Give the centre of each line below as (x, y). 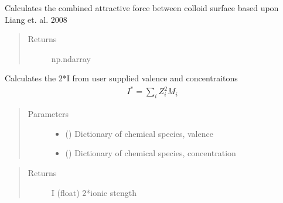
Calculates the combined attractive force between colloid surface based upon (142, 8)
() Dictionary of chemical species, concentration (151, 153)
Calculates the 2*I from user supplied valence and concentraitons (121, 78)
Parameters (48, 114)
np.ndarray (71, 58)
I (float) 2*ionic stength (94, 192)
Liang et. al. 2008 (36, 19)
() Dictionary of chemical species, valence (139, 133)
